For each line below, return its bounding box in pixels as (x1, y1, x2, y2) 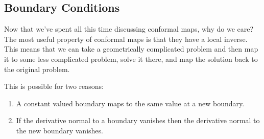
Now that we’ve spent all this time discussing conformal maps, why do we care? (4, 24, 254, 34)
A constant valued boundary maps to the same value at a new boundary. (16, 98, 245, 108)
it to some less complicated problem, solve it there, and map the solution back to (4, 53, 258, 64)
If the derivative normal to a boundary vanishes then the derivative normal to (16, 115, 260, 126)
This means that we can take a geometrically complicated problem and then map (4, 43, 258, 54)
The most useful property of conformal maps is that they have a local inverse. (4, 33, 248, 44)
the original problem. (4, 63, 70, 74)
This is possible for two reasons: (4, 81, 104, 91)
